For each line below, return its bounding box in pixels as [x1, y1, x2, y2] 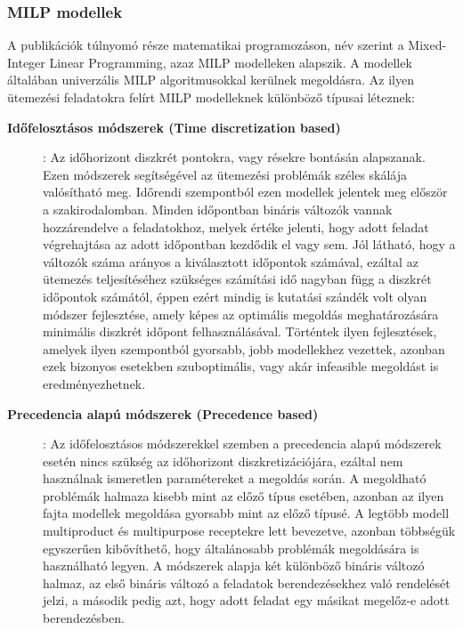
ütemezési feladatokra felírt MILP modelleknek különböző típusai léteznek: [7, 88, 415, 106]
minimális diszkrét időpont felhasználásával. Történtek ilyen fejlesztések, [43, 322, 437, 341]
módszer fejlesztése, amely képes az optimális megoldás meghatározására [43, 304, 439, 323]
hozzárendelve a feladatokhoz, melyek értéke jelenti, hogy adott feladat [43, 217, 429, 236]
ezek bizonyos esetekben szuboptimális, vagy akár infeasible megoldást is [43, 357, 439, 376]
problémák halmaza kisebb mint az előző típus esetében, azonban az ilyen [43, 486, 444, 505]
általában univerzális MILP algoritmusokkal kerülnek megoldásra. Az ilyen [7, 70, 414, 89]
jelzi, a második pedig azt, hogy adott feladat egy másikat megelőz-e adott [43, 591, 450, 610]
